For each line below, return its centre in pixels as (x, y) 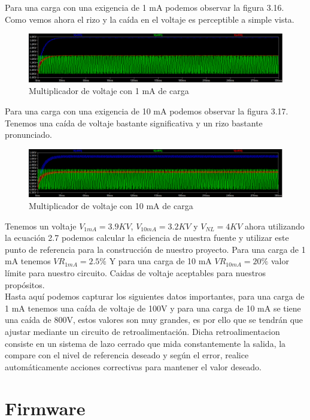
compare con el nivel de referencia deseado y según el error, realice (127, 355)
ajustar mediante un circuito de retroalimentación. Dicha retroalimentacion (142, 331)
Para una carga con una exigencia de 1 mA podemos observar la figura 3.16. (145, 7)
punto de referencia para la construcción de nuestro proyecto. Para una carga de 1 (155, 249)
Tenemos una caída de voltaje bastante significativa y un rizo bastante (134, 123)
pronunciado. (29, 135)
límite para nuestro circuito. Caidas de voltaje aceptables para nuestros (136, 273)
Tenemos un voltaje (41, 226)
